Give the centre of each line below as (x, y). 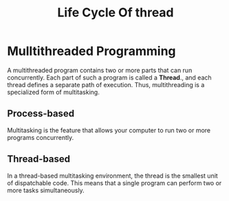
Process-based (41, 114)
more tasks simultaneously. (46, 190)
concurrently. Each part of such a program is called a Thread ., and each (109, 78)
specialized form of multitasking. (53, 92)
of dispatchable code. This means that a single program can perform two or (115, 182)
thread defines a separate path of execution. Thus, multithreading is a (106, 84)
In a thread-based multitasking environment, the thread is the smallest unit (112, 176)
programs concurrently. (41, 137)
